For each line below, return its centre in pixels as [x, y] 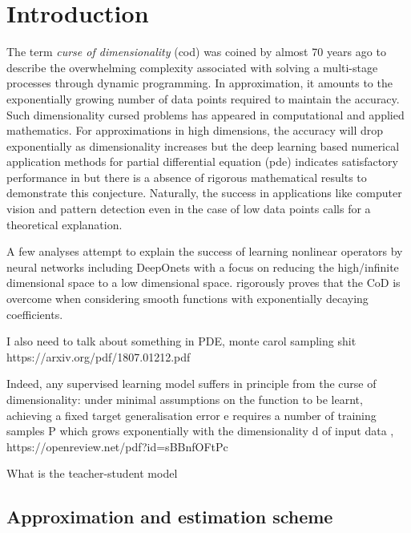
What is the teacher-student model [92, 473]
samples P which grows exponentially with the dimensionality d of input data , [200, 431]
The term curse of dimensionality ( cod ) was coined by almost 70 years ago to [196, 52]
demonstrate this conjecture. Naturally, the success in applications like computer [204, 193]
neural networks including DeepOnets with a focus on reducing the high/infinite [203, 266]
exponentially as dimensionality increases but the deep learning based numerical [203, 145]
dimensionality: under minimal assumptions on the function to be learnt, [185, 399]
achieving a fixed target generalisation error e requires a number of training [191, 415]
